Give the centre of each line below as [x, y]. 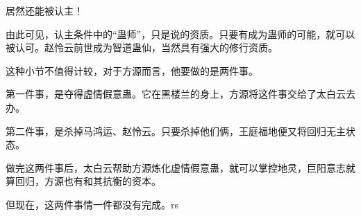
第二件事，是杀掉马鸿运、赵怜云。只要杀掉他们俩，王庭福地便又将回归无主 [176, 130]
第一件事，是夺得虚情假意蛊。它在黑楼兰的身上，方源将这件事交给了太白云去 [180, 94]
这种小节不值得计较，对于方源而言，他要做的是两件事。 [132, 70]
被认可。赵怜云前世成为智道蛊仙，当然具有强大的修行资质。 [142, 47]
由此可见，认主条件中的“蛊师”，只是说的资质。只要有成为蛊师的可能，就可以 [180, 34]
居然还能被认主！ [44, 10]
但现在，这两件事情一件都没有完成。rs [92, 204]
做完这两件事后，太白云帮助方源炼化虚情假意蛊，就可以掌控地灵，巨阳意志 [176, 167]
